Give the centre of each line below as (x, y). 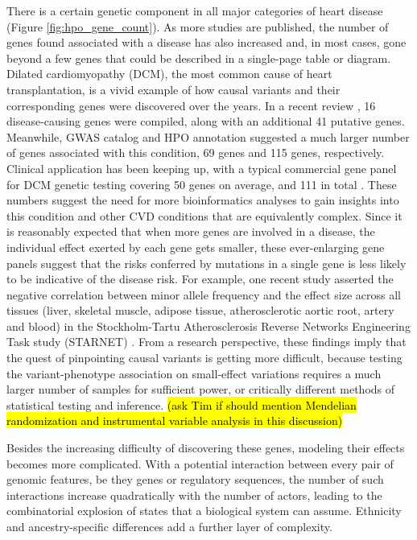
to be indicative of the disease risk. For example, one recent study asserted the (200, 279)
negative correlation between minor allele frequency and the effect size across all (204, 294)
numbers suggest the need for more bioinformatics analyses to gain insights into (203, 200)
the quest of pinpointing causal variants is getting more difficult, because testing (204, 358)
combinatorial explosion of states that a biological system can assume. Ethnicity (204, 511)
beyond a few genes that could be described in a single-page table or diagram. (199, 58)
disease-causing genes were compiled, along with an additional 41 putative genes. (206, 121)
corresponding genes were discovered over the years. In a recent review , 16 (191, 105)
